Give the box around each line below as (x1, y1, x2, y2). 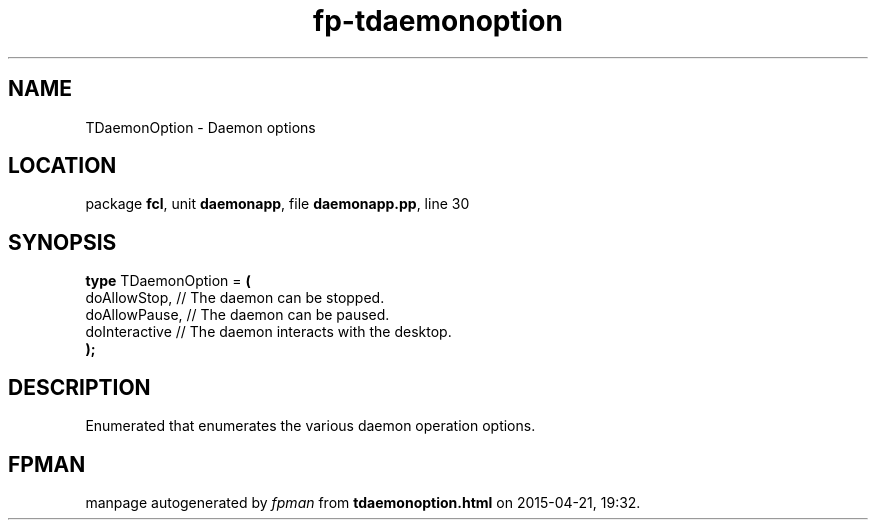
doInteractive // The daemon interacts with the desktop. (85, 323, 452, 341)
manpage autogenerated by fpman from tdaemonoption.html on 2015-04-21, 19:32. (85, 493, 641, 511)
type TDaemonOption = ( (85, 272, 251, 290)
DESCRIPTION (8, 374, 151, 400)
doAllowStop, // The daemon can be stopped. (85, 289, 385, 307)
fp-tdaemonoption (313, 4, 563, 38)
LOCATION (8, 153, 117, 179)
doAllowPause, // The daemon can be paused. (85, 306, 390, 324)
